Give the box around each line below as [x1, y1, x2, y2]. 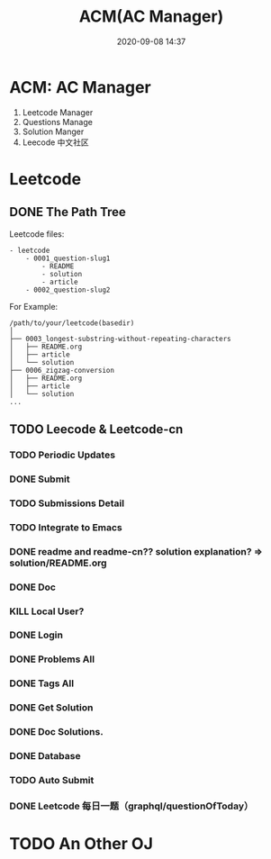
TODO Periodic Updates [9, 448, 115, 461]
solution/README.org [9, 556, 107, 569]
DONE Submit [9, 473, 70, 485]
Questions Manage [22, 116, 93, 127]
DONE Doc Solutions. [9, 726, 104, 738]
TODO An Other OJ [9, 834, 153, 854]
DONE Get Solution [9, 701, 94, 714]
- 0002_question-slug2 [25, 285, 111, 294]
